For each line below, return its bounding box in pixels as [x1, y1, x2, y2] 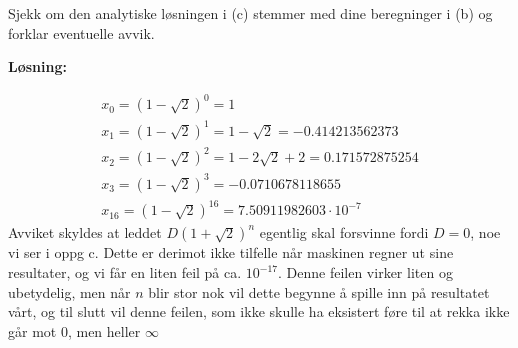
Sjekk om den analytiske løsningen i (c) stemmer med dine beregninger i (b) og [8, 3, 493, 23]
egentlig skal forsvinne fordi [259, 222, 429, 243]
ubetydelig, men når [8, 281, 131, 302]
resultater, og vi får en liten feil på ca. [8, 262, 242, 283]
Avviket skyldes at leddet [8, 222, 162, 243]
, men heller [67, 320, 141, 341]
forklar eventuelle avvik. [8, 22, 155, 43]
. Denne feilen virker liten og [278, 262, 453, 283]
